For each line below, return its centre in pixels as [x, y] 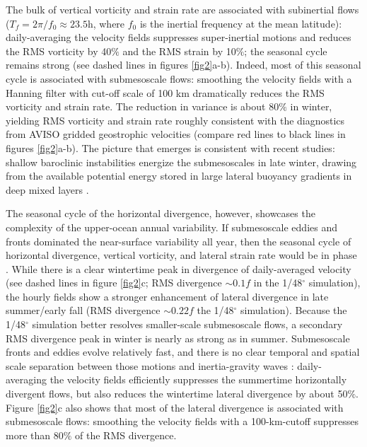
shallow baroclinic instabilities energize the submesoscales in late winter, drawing [181, 162]
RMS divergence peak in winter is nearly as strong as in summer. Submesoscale [178, 338]
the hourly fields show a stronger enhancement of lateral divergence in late [167, 296]
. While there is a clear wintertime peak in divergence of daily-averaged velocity [179, 268]
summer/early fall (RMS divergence [83, 310]
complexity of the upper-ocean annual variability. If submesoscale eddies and [172, 227]
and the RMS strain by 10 [179, 51]
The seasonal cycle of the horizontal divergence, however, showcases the [161, 213]
